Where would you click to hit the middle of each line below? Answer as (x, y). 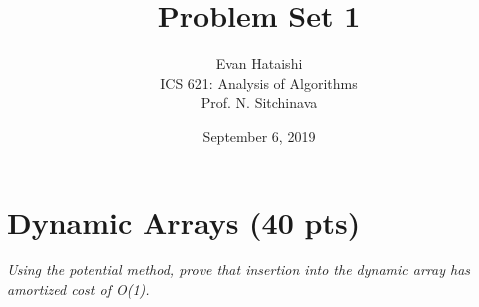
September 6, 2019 (259, 135)
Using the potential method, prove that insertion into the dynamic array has (239, 269)
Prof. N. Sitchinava (259, 102)
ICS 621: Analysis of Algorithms (259, 82)
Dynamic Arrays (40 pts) (184, 221)
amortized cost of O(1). (78, 289)
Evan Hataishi (259, 63)
